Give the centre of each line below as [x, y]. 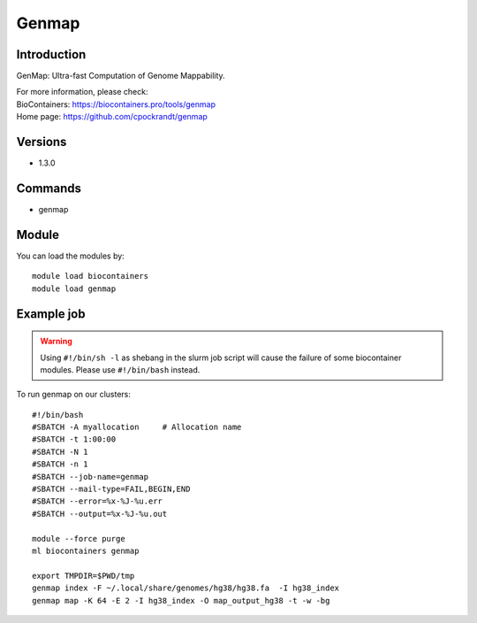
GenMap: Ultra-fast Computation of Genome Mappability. [121, 76]
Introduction [51, 54]
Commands [49, 188]
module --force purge [79, 538]
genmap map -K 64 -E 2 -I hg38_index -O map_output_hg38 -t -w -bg [181, 600]
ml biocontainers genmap [86, 551]
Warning [56, 342]
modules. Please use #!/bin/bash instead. [120, 369]
